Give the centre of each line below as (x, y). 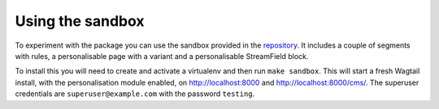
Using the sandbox (80, 21)
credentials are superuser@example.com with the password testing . (135, 94)
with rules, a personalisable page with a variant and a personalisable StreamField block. (162, 56)
